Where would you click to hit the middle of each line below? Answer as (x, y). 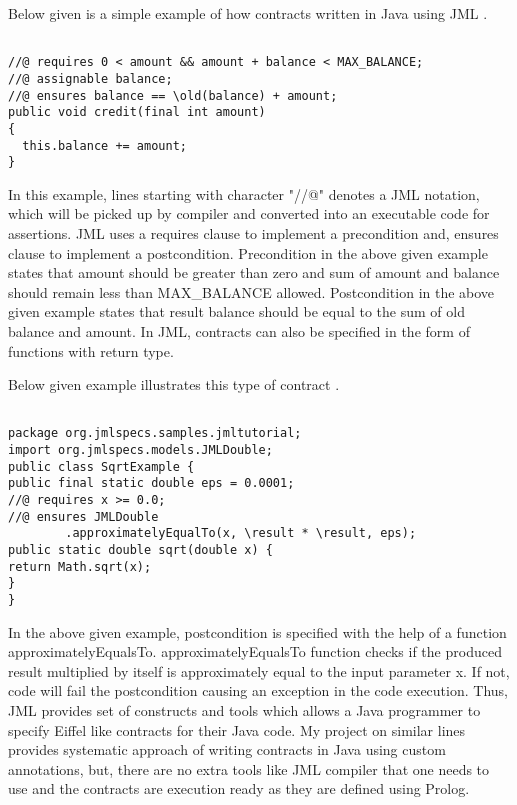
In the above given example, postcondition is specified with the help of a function (257, 631)
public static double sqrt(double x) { (140, 550)
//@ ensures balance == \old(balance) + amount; (173, 95)
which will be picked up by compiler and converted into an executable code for (249, 213)
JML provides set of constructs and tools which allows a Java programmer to (244, 710)
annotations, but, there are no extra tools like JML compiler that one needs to (249, 768)
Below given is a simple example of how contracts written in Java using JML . (248, 13)
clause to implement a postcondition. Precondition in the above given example (248, 252)
